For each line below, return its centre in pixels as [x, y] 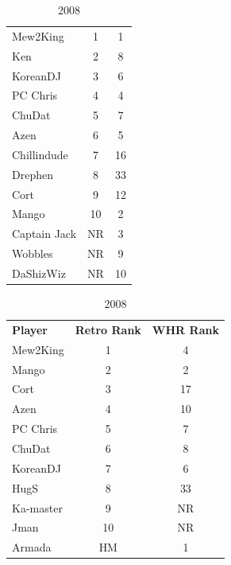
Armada [32, 547]
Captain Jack [44, 234]
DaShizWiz [39, 273]
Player [30, 329]
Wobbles [33, 253]
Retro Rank [108, 329]
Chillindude [40, 154]
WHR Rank [185, 329]
